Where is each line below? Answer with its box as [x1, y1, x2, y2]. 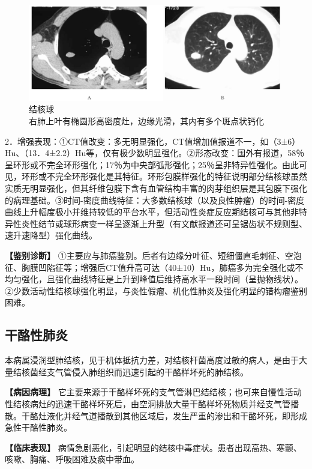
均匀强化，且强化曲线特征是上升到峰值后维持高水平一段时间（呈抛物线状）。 [5, 273, 303, 285]
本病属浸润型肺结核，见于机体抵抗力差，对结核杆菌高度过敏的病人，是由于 [5, 354, 299, 366]
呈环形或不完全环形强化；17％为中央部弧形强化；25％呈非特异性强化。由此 [5, 158, 299, 171]
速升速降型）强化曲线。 [5, 229, 97, 241]
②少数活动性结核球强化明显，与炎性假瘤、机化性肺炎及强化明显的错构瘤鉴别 [5, 284, 307, 297]
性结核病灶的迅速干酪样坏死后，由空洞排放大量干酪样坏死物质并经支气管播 [5, 397, 299, 410]
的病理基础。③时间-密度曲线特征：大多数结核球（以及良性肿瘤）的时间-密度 [5, 193, 305, 206]
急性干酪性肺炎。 [5, 421, 72, 434]
